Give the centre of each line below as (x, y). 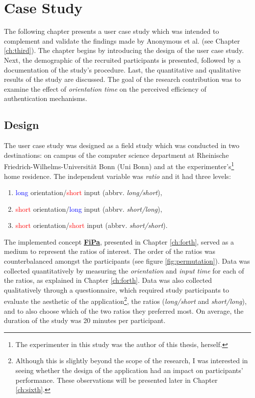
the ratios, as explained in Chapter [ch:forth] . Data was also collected (108, 280)
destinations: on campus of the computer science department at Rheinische (116, 155)
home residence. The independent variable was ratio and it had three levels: (117, 176)
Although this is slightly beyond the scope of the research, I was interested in (132, 361)
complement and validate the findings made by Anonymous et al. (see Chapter (122, 40)
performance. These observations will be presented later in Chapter (116, 380)
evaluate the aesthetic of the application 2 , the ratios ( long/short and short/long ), (125, 300)
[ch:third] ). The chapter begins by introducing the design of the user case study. (124, 50)
